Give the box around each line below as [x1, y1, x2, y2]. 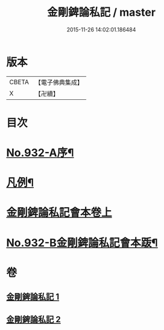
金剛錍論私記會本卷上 [6, 206, 113, 220]
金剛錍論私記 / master [47, 5, 156, 19]
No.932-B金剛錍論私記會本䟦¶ [6, 236, 158, 249]
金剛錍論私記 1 [6, 292, 60, 302]
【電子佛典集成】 [34, 78, 83, 87]
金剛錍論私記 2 [6, 314, 61, 325]
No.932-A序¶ [6, 146, 74, 160]
